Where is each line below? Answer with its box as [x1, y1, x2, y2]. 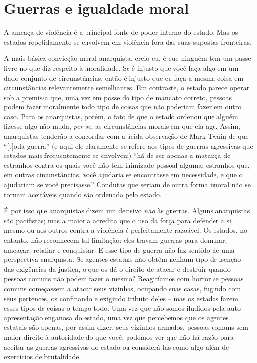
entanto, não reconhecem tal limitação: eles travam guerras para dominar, [4, 235, 227, 245]
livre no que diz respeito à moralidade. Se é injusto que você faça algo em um [4, 62, 239, 73]
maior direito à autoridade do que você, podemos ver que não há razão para [4, 331, 234, 342]
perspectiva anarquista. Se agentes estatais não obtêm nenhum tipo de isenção [4, 254, 241, 264]
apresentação [4, 312, 43, 322]
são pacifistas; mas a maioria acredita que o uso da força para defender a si [4, 215, 231, 225]
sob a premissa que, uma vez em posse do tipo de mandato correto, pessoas [4, 92, 232, 102]
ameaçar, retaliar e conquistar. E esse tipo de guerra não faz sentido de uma [4, 244, 235, 255]
